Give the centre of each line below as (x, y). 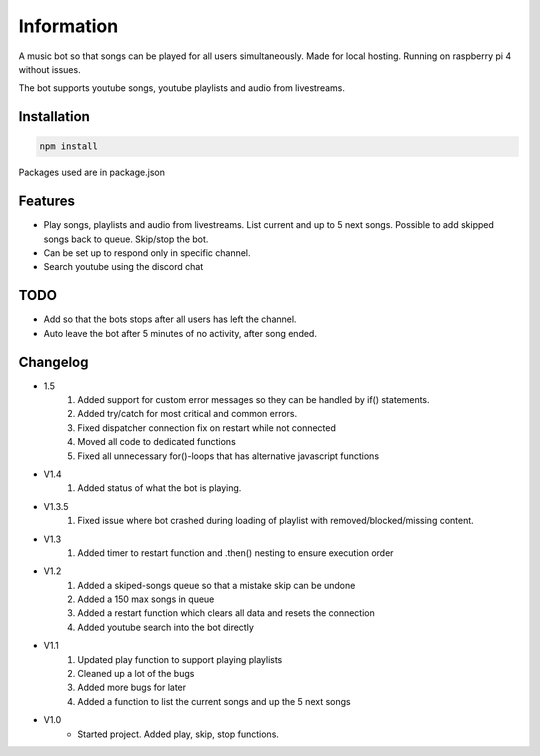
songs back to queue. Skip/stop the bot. (126, 239)
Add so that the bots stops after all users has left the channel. (170, 319)
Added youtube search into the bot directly (166, 627)
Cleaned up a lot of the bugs (136, 674)
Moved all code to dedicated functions (157, 442)
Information (68, 26)
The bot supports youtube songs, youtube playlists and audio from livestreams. (181, 88)
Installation (54, 116)
